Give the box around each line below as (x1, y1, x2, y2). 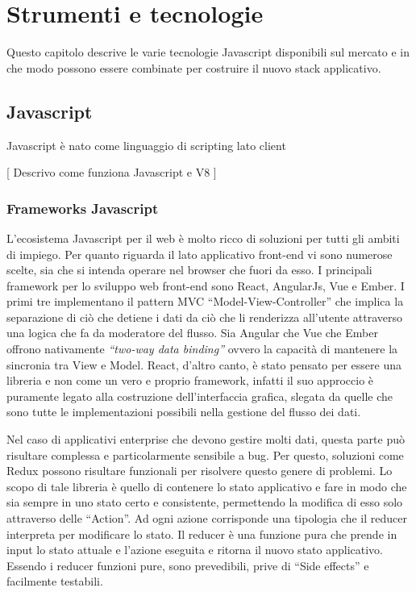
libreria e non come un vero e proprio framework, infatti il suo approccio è (6, 372, 374, 389)
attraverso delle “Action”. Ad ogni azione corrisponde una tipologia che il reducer (6, 510, 407, 527)
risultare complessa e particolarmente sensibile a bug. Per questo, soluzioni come (6, 446, 404, 463)
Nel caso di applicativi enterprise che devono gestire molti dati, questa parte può (6, 431, 405, 448)
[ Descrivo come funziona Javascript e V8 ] (6, 164, 217, 181)
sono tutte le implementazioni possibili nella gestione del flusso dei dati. (6, 403, 361, 420)
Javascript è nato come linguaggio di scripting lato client (6, 136, 286, 153)
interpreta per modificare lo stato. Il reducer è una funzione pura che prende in (6, 525, 397, 542)
